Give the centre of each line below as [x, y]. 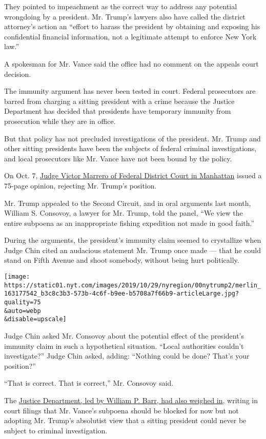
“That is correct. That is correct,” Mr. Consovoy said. [89, 383]
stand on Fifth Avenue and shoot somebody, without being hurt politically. [122, 260]
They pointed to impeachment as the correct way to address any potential [121, 6]
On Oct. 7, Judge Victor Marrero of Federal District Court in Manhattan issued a [133, 175]
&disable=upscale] [35, 319]
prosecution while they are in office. [60, 121]
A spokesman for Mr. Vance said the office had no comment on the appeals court [131, 63]
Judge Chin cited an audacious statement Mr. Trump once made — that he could [132, 250]
